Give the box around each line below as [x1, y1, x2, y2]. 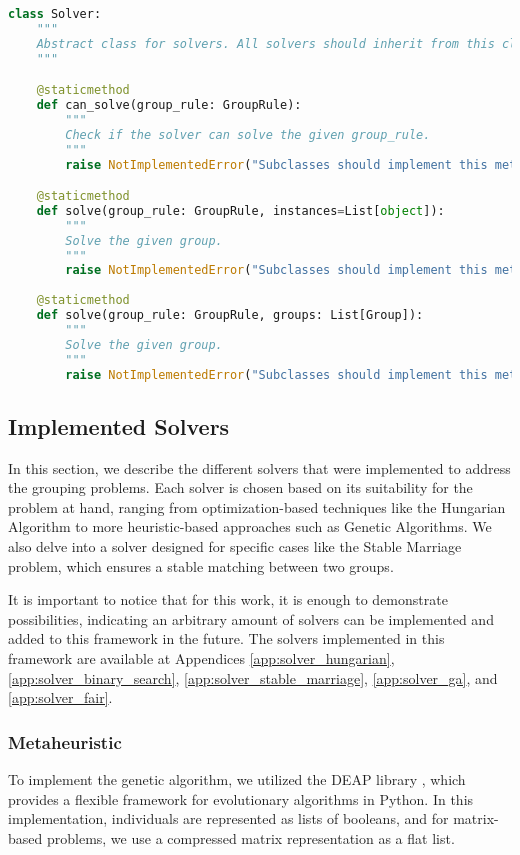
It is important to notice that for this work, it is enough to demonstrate [8, 589, 448, 610]
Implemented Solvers [8, 410, 230, 441]
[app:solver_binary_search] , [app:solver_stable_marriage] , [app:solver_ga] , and [8, 667, 498, 688]
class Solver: [8, 7, 102, 21]
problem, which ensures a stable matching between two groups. [8, 555, 394, 576]
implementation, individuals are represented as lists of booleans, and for [8, 808, 449, 829]
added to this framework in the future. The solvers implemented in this [8, 628, 445, 649]
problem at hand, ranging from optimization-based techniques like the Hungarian [8, 496, 506, 517]
